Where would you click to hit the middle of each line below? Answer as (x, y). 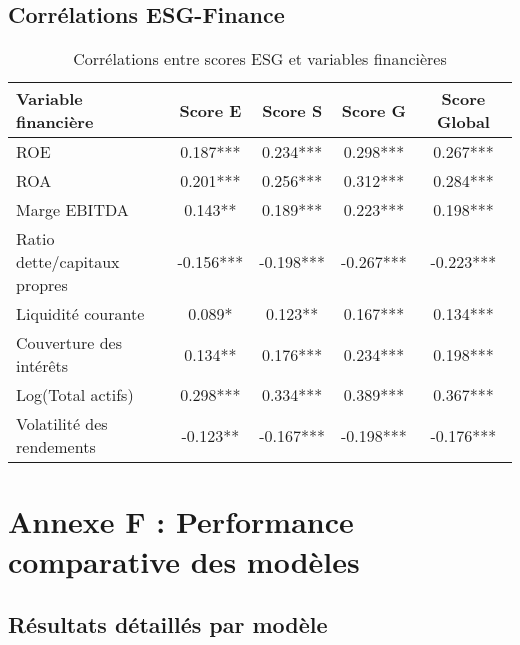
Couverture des (69, 343)
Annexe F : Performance (181, 521)
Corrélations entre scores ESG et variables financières (260, 59)
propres (42, 285)
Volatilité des (62, 424)
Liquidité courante (80, 314)
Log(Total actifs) (75, 395)
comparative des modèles (184, 560)
